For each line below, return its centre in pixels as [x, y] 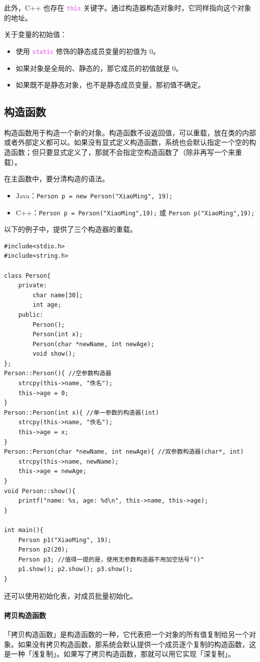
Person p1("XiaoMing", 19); [65, 540]
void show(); [54, 354]
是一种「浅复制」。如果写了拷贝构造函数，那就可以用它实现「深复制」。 [119, 654]
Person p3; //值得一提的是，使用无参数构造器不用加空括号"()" [111, 559]
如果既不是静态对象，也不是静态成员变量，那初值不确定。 [110, 85]
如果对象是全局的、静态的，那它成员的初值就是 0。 [99, 68]
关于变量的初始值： [35, 34]
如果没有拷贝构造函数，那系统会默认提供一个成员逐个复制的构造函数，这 [137, 644]
